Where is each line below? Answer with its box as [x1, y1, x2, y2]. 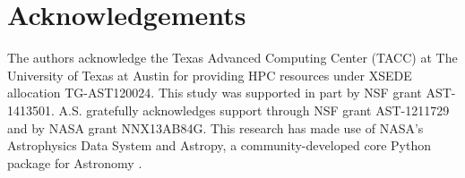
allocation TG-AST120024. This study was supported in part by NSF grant [7, 83, 422, 102]
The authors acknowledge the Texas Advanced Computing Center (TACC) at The [7, 48, 458, 67]
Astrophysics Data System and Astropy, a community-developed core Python [7, 136, 432, 155]
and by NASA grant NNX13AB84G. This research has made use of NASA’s [7, 118, 424, 137]
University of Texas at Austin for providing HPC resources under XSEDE [7, 65, 412, 84]
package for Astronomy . [7, 153, 142, 172]
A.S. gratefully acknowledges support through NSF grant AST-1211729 [58, 100, 450, 119]
